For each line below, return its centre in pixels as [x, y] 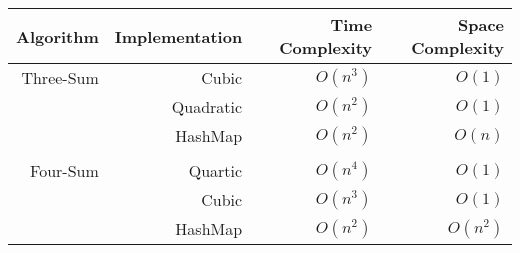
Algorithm [57, 36]
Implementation [178, 36]
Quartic [215, 170]
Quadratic [207, 106]
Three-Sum [60, 77]
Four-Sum [64, 170]
